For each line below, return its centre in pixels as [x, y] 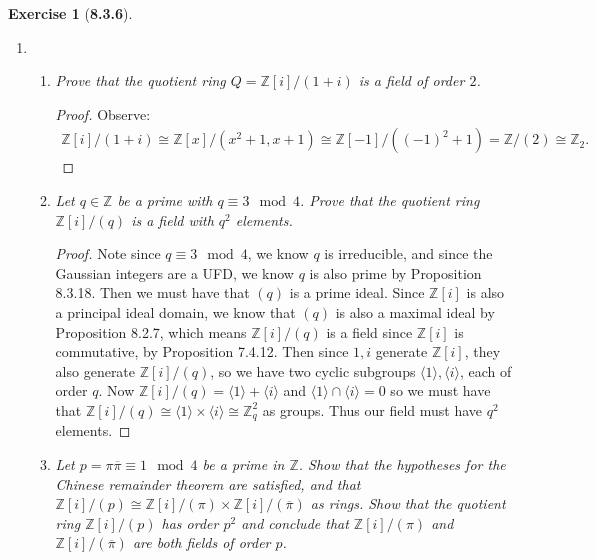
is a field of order [411, 80]
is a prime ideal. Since [357, 292]
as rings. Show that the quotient [408, 503]
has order [190, 522]
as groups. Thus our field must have [372, 409]
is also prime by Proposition [395, 272]
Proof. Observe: [103, 113]
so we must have [440, 390]
